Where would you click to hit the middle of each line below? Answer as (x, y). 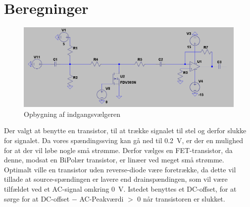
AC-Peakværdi (101, 198)
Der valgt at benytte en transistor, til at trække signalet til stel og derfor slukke (125, 130)
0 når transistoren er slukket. (181, 198)
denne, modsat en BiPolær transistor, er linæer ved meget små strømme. (114, 160)
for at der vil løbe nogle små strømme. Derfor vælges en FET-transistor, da (118, 150)
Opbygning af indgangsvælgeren (72, 114)
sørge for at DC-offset (37, 198)
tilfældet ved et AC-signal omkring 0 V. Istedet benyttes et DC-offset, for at (120, 188)
